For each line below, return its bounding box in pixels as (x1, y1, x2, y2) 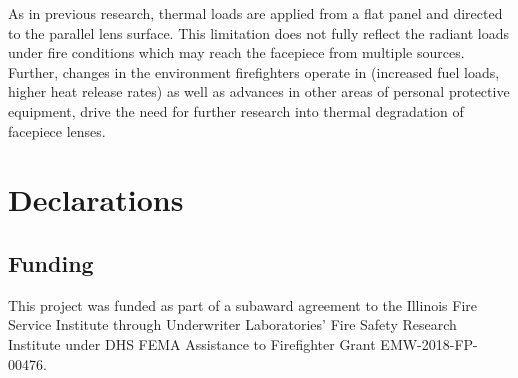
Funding (8, 247, 94, 278)
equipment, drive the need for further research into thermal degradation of (8, 100, 464, 121)
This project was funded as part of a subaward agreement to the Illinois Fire (8, 294, 477, 315)
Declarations (8, 179, 184, 220)
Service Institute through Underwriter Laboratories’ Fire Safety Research (8, 314, 457, 335)
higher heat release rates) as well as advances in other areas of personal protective (8, 81, 510, 102)
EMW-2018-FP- (380, 333, 478, 354)
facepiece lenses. (8, 120, 106, 141)
